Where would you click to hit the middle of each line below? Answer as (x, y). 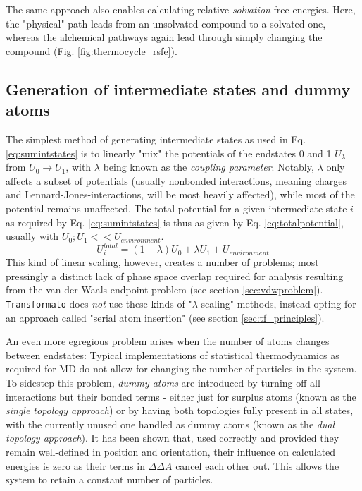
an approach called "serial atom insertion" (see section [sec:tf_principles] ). (165, 317)
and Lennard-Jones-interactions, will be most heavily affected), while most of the (180, 194)
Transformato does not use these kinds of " (99, 303)
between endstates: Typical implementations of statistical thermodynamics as (173, 354)
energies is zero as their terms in (75, 465)
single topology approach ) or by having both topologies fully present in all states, (180, 410)
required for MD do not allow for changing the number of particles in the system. (181, 369)
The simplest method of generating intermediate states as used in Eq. (156, 139)
